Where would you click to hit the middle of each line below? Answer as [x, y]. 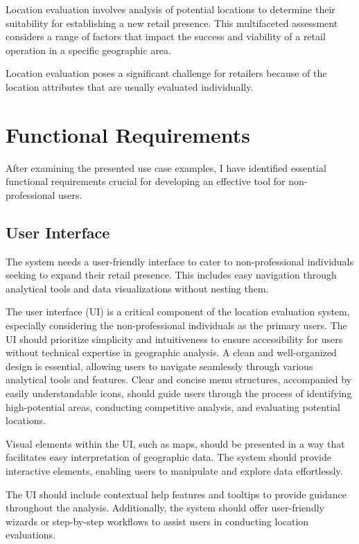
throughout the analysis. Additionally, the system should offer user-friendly [165, 508]
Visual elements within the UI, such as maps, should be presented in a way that [175, 443]
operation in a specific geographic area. [88, 50]
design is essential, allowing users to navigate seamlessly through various [159, 366]
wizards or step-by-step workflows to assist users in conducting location [157, 521]
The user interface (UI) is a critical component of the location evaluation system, [178, 312]
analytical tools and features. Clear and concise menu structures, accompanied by [179, 379]
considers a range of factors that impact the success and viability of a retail [166, 36]
